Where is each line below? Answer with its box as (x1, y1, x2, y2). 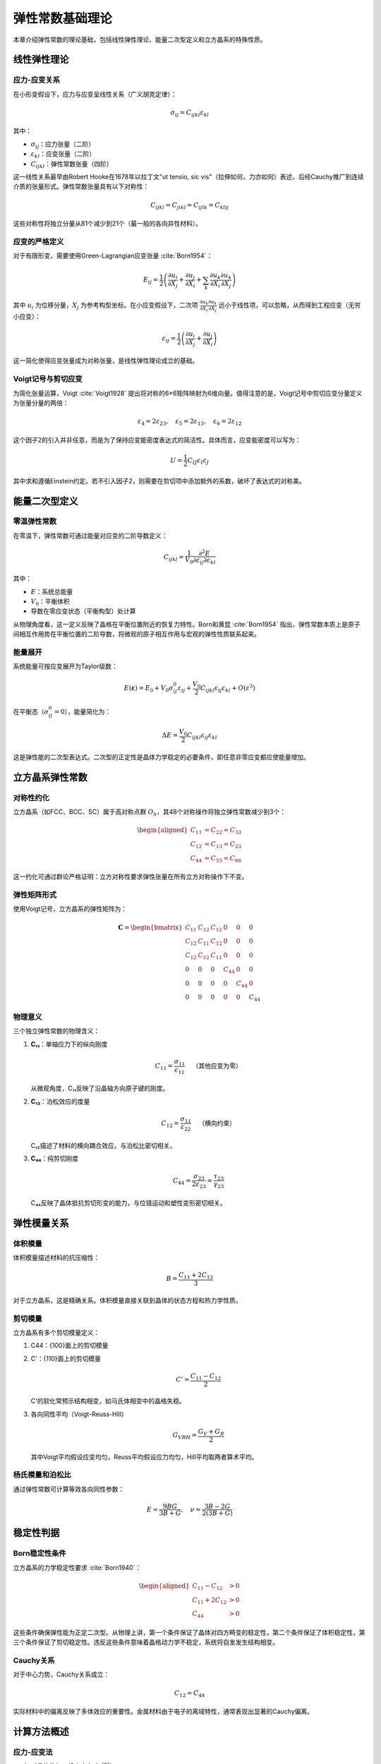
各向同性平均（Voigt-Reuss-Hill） (30, 1410, 128, 1418)
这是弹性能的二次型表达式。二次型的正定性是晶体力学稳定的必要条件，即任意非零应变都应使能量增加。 (13, 752, 310, 761)
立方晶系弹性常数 (13, 771, 87, 783)
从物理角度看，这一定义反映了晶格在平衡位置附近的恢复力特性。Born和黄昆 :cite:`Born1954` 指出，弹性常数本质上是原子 (13, 620, 361, 628)
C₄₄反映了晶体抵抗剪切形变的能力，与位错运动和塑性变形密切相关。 (30, 1198, 226, 1207)
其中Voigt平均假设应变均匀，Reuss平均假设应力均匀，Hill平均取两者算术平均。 (30, 1452, 258, 1461)
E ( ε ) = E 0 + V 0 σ (123, 684, 174, 694)
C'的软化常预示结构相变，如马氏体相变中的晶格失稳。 (30, 1397, 186, 1406)
